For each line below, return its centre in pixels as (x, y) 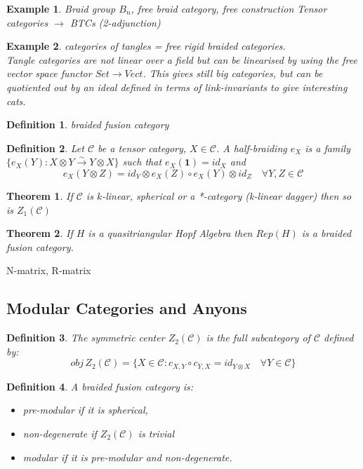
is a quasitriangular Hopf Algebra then (170, 233)
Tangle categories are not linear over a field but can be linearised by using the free (182, 59)
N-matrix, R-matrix (49, 270)
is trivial (156, 433)
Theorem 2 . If (40, 233)
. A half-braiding (251, 148)
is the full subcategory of (258, 338)
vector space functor (49, 73)
